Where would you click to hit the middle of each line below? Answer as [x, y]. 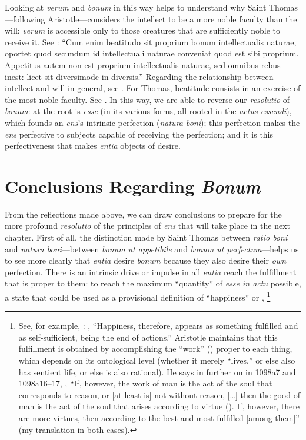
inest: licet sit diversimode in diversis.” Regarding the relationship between [139, 76]
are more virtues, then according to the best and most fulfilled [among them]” [159, 418]
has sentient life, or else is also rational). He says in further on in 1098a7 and [157, 371]
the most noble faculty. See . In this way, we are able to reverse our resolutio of [147, 99]
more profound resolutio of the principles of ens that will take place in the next [147, 226]
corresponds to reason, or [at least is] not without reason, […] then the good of [159, 394]
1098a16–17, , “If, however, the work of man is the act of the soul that [145, 383]
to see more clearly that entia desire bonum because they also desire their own [146, 260]
